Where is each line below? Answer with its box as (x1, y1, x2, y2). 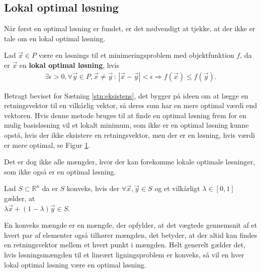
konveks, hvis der (66, 183, 120, 194)
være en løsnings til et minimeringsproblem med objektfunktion (38, 50, 234, 60)
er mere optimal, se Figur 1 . (4, 139, 91, 150)
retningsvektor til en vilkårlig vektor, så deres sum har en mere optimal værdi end (4, 100, 257, 111)
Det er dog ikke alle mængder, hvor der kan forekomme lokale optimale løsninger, (4, 156, 255, 167)
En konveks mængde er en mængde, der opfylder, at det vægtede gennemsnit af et (4, 220, 257, 230)
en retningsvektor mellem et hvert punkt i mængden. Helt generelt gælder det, (4, 239, 246, 250)
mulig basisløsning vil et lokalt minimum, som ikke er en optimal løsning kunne (4, 120, 249, 130)
